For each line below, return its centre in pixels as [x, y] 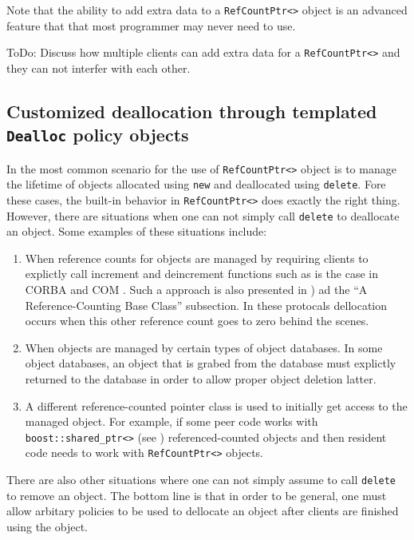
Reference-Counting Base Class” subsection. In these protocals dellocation [206, 305]
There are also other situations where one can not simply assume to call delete [201, 480]
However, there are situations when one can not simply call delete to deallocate [203, 215]
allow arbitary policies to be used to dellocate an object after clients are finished [203, 511]
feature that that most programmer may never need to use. [151, 25]
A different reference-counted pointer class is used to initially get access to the [216, 405]
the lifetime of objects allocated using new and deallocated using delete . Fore [196, 184]
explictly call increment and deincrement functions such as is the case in [201, 274]
